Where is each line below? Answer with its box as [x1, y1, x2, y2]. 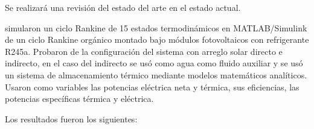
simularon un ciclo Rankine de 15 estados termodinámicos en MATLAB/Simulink [5, 21, 307, 34]
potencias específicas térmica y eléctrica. [5, 92, 154, 105]
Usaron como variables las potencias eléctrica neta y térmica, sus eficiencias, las [5, 80, 300, 93]
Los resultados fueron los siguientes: [5, 112, 138, 125]
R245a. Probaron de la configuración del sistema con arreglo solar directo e [5, 45, 283, 57]
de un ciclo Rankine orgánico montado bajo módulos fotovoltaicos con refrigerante [5, 33, 309, 46]
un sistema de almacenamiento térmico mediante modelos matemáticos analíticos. [5, 68, 307, 81]
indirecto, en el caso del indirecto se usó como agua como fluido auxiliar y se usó [5, 57, 303, 69]
